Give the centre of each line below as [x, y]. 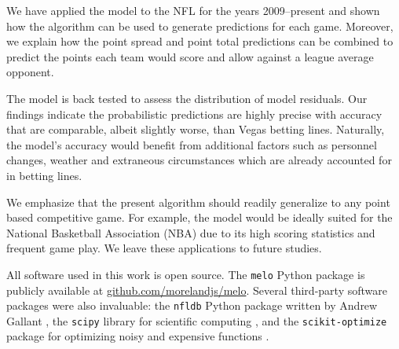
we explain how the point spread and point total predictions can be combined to [200, 41]
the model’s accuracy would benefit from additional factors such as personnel [192, 144]
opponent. [30, 72]
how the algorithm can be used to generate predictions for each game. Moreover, [200, 26]
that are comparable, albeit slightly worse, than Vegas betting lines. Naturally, [196, 129]
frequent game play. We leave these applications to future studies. [164, 248]
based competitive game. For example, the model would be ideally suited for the [199, 217]
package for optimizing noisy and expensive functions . [138, 336]
